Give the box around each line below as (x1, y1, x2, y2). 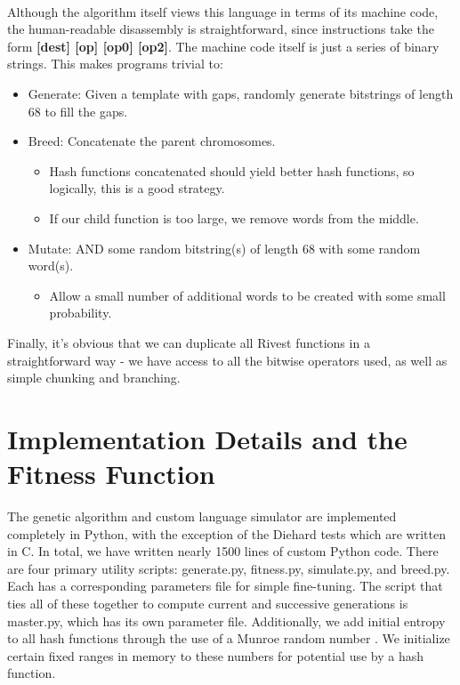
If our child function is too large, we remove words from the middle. (49, 208, 419, 227)
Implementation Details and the (7, 420, 408, 456)
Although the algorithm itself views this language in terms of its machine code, (7, 2, 439, 20)
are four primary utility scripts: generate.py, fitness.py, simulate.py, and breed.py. (7, 559, 450, 577)
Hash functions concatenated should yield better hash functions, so (49, 161, 415, 180)
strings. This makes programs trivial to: (7, 54, 223, 73)
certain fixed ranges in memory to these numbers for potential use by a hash (7, 646, 424, 665)
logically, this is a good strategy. (49, 179, 225, 197)
